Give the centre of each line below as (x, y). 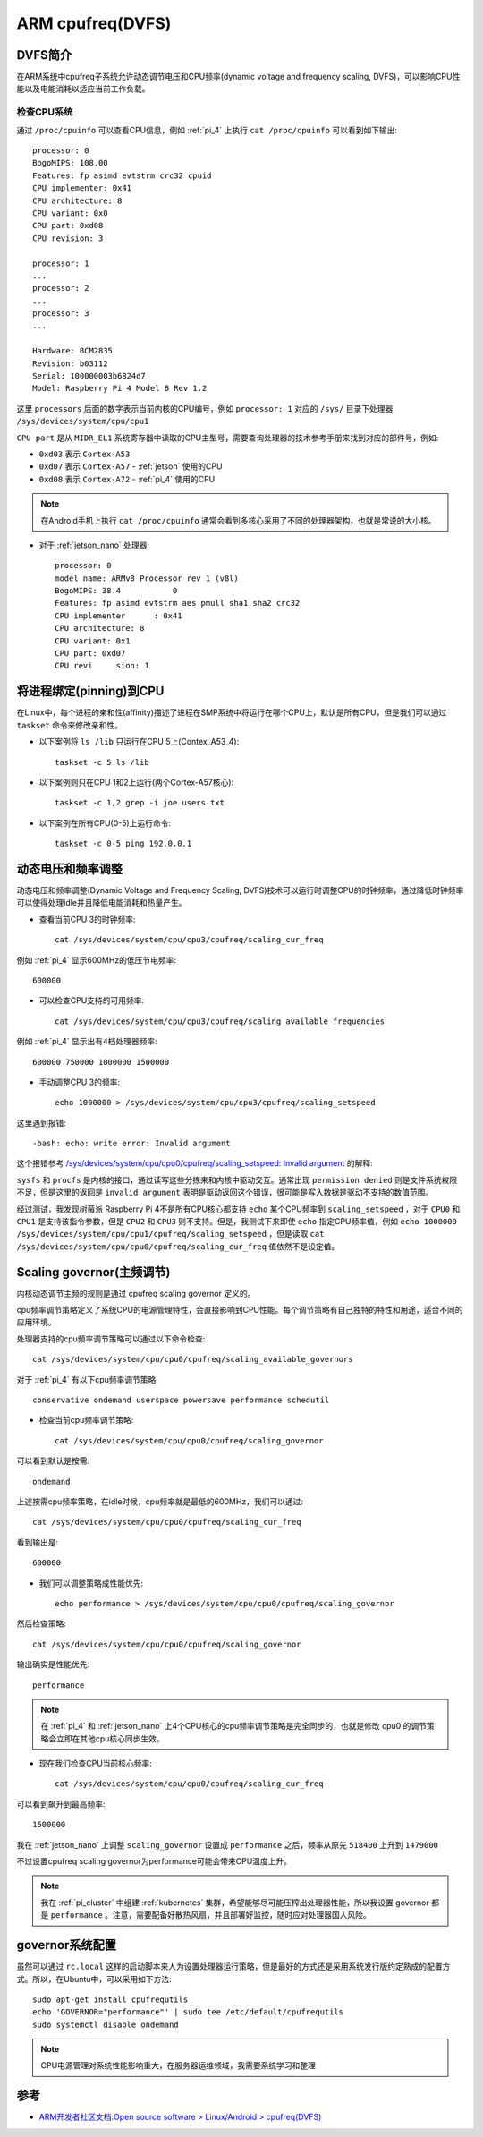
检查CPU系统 (45, 112)
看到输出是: (38, 1542)
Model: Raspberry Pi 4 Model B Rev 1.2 (120, 388)
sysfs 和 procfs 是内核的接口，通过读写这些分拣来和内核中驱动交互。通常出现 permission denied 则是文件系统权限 (237, 1179)
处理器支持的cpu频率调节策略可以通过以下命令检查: (111, 1339)
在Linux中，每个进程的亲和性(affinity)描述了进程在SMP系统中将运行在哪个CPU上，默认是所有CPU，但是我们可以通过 (232, 712)
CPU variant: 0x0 (70, 213)
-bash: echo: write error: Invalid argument (132, 1144)
